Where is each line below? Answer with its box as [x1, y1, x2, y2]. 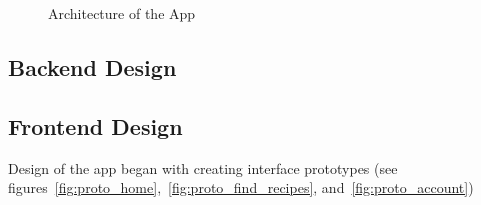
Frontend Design [8, 110, 183, 141]
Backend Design [8, 51, 177, 82]
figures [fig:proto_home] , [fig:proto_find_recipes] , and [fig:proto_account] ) [8, 177, 474, 198]
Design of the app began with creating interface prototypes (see [8, 157, 398, 178]
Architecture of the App [48, 3, 196, 23]
